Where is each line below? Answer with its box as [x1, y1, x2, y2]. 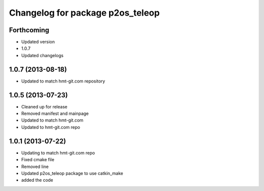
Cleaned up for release [21, 104, 68, 109]
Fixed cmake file [21, 157, 55, 163]
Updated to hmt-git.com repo [21, 124, 80, 130]
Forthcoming [9, 26, 49, 34]
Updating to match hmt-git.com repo [21, 149, 95, 156]
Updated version [21, 39, 55, 45]
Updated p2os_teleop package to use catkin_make [21, 170, 123, 176]
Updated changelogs [21, 52, 64, 58]
